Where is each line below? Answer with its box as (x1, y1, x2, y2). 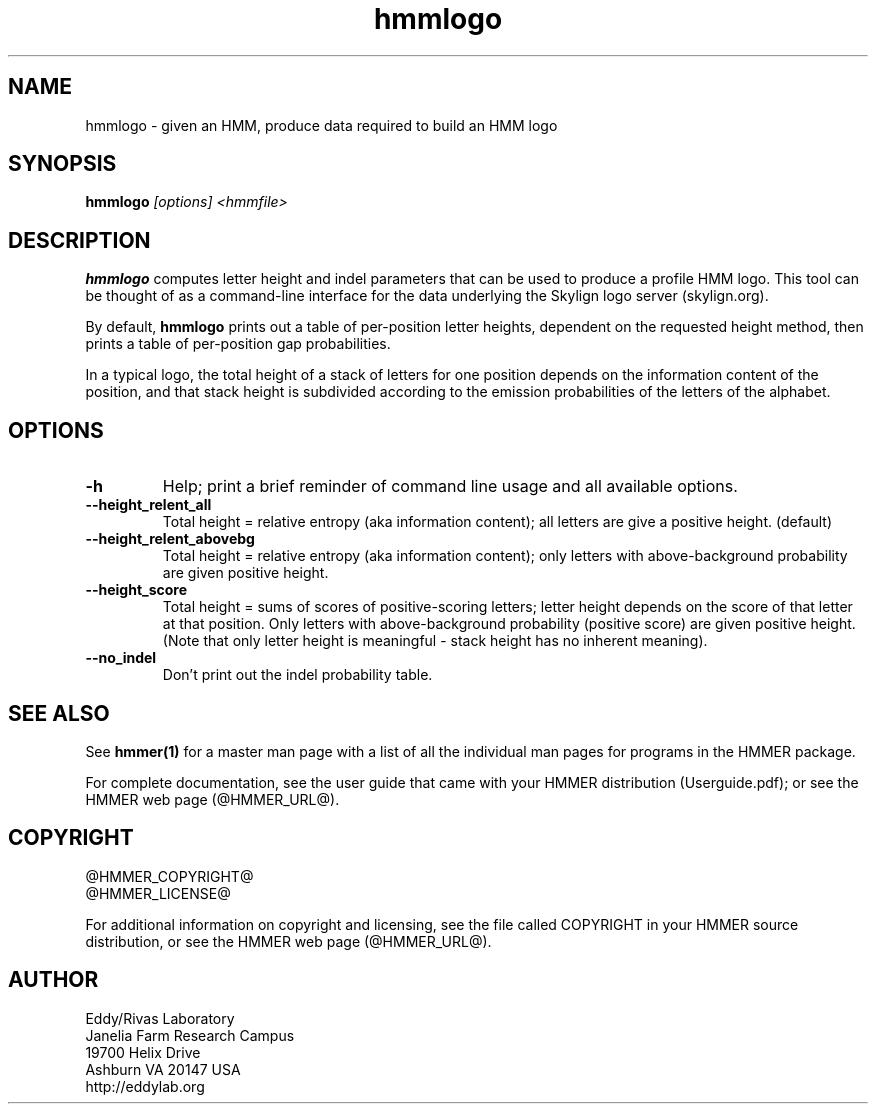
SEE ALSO (8, 700, 110, 726)
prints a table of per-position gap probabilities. (85, 335, 391, 353)
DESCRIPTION (8, 227, 151, 253)
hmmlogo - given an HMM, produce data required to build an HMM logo (85, 116, 558, 134)
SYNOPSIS (8, 151, 117, 177)
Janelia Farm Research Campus (85, 1026, 295, 1044)
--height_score (85, 581, 188, 599)
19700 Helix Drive (85, 1043, 201, 1061)
